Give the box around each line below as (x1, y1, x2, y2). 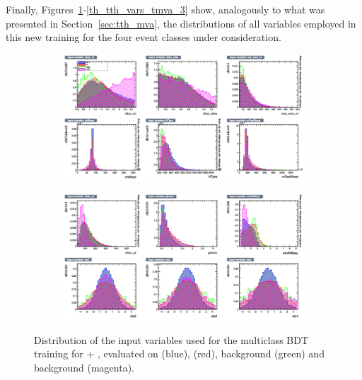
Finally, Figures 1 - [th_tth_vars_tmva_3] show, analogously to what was (6, 2, 325, 16)
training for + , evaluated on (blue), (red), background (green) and (34, 346, 325, 361)
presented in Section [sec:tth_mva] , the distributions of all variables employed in (6, 16, 356, 30)
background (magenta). (34, 360, 135, 374)
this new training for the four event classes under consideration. (6, 30, 281, 44)
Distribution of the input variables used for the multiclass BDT (34, 332, 309, 347)
